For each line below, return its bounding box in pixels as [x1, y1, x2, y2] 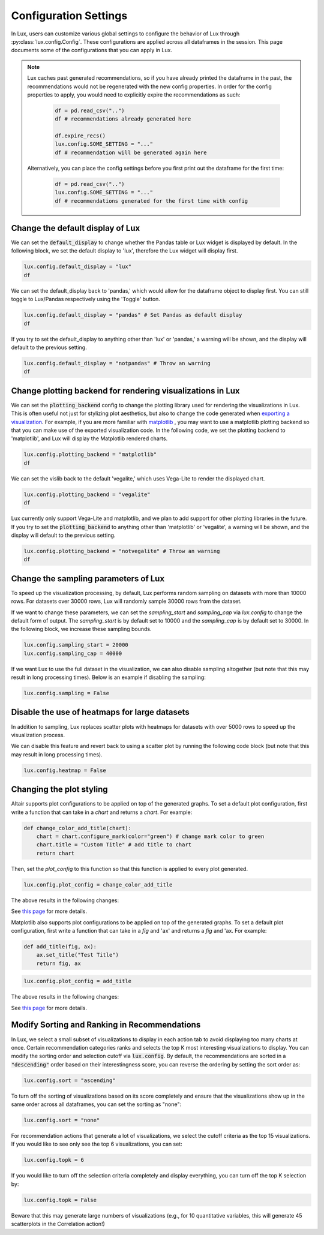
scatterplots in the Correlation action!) [11, 1221, 105, 1228]
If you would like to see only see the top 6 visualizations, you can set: [11, 1140, 182, 1148]
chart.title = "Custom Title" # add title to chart [36, 842, 192, 848]
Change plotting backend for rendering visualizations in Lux [11, 386, 240, 396]
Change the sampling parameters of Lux [11, 573, 165, 584]
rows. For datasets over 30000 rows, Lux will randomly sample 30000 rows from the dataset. [11, 597, 242, 605]
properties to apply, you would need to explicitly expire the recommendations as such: [27, 91, 241, 98]
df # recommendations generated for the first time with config [55, 197, 248, 204]
